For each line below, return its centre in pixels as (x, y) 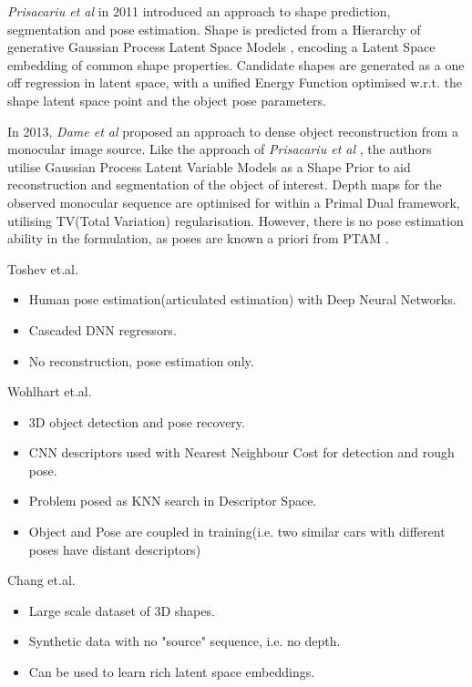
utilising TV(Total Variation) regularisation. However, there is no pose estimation (236, 220)
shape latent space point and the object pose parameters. (167, 100)
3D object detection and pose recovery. (137, 421)
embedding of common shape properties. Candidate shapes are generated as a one (236, 64)
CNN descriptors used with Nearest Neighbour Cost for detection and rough (241, 452)
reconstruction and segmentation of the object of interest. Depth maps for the (225, 185)
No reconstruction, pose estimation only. (141, 360)
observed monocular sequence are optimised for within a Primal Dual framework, (234, 202)
